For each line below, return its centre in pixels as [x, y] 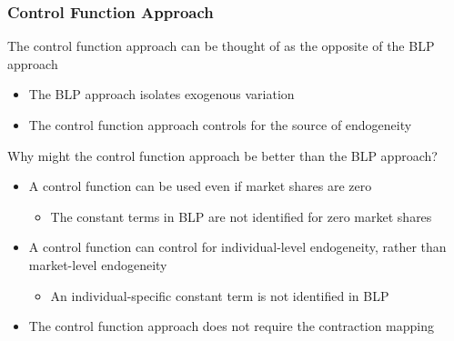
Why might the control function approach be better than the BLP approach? [222, 155]
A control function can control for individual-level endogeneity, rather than [237, 247]
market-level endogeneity [98, 264]
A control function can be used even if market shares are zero [200, 186]
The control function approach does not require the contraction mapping [231, 326]
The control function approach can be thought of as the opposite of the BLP [221, 46]
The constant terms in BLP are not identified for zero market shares [241, 216]
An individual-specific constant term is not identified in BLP [220, 295]
